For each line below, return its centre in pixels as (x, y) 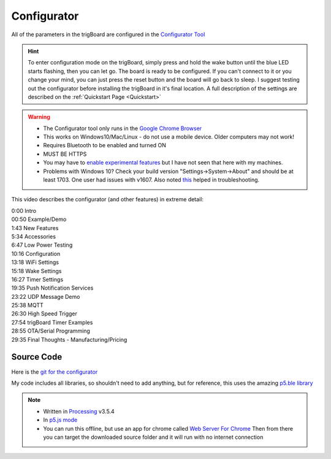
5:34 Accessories (34, 236)
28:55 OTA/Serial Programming (51, 331)
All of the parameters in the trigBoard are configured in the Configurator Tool (108, 34)
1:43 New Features (35, 228)
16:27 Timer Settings (37, 279)
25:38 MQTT (28, 305)
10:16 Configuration (36, 253)
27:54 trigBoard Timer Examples (52, 322)
